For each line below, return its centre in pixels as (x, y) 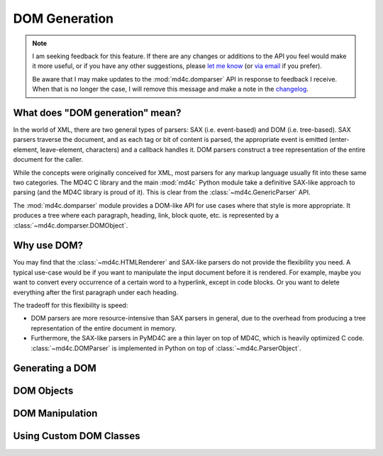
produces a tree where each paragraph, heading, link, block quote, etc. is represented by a (146, 216)
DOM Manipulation (55, 414)
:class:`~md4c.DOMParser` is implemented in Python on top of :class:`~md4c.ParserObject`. (166, 348)
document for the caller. (48, 160)
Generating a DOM (55, 368)
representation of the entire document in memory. (104, 328)
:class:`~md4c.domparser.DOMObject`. (71, 225)
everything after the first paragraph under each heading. (96, 292)
